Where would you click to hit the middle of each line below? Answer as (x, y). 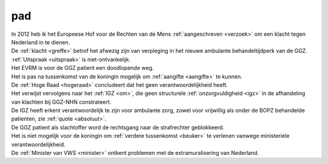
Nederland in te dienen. (40, 42)
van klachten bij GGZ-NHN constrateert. (61, 102)
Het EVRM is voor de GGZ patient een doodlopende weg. (83, 68)
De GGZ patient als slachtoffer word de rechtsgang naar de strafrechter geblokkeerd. (118, 127)
